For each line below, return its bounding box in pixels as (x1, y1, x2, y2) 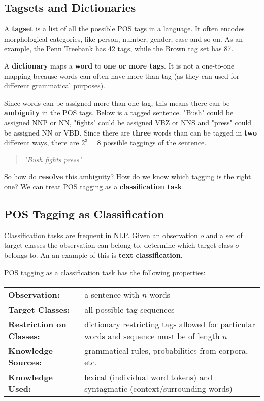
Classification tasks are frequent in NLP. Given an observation (4, 229, 198, 240)
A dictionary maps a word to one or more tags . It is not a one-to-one (4, 60, 235, 71)
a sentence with (84, 288, 140, 300)
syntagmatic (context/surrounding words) (84, 382, 233, 394)
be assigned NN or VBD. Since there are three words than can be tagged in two (4, 127, 257, 138)
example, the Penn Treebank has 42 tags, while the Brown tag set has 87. (4, 43, 234, 54)
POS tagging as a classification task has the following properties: (4, 266, 206, 277)
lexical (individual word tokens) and (84, 371, 213, 383)
